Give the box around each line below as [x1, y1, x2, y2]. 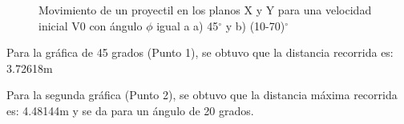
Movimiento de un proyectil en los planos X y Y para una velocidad [38, 2, 372, 18]
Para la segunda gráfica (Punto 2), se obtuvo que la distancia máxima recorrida [6, 86, 398, 103]
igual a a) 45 [156, 17, 219, 34]
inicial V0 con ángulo [38, 17, 143, 34]
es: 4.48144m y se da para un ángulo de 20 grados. [6, 102, 254, 118]
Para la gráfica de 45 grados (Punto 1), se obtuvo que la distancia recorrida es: [6, 44, 394, 61]
